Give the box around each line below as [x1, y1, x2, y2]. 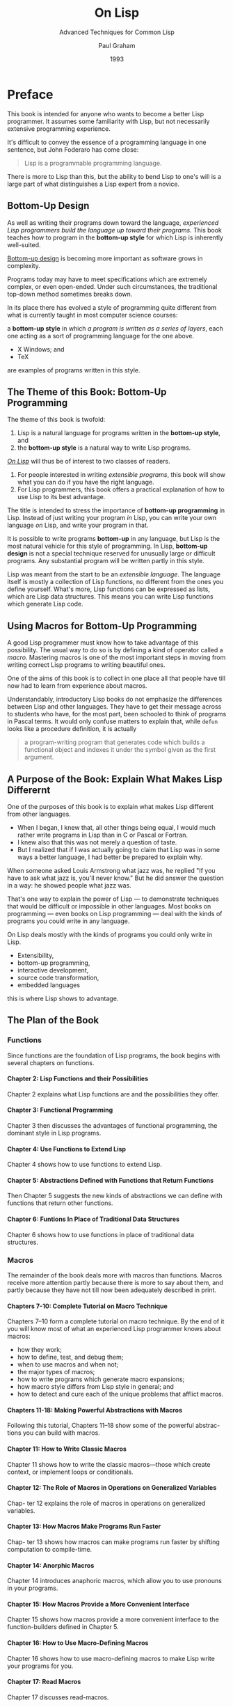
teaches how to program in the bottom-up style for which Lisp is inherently [7, 233, 224, 242]
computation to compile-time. [7, 1545, 93, 1553]
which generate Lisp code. [7, 600, 83, 608]
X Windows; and [17, 345, 65, 353]
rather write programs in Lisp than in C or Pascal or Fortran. [17, 831, 188, 839]
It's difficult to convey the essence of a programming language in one [7, 138, 207, 146]
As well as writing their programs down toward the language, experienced [7, 218, 219, 227]
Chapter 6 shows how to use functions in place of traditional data [7, 1230, 195, 1238]
